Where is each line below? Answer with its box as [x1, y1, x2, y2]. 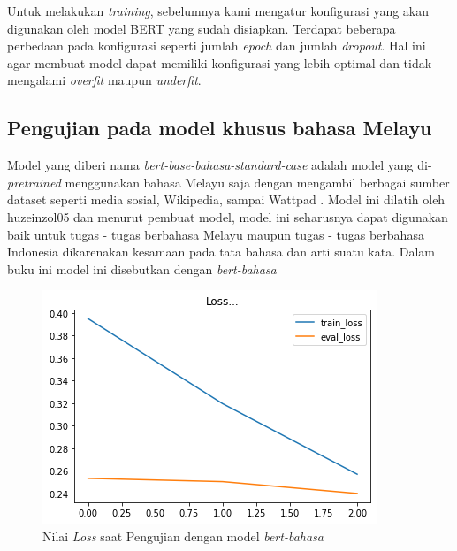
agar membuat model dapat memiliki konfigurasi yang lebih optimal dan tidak [7, 53, 432, 72]
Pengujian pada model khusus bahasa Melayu [7, 114, 432, 142]
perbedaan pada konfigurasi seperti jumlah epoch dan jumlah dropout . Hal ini [7, 36, 426, 55]
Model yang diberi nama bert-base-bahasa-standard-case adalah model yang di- [7, 156, 432, 174]
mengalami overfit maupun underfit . [7, 71, 202, 89]
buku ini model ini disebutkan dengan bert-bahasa [7, 259, 277, 278]
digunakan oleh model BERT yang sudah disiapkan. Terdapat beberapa [7, 19, 396, 37]
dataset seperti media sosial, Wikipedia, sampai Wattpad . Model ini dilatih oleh [7, 190, 446, 209]
